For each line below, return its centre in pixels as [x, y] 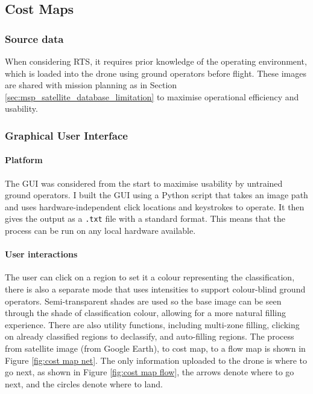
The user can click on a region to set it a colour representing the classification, [150, 277]
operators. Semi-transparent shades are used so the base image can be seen [143, 301]
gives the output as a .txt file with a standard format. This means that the [145, 218]
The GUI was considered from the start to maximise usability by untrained [144, 183]
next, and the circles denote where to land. [84, 383]
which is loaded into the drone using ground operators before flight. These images [156, 73]
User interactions [41, 254]
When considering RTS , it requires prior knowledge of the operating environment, [156, 61]
